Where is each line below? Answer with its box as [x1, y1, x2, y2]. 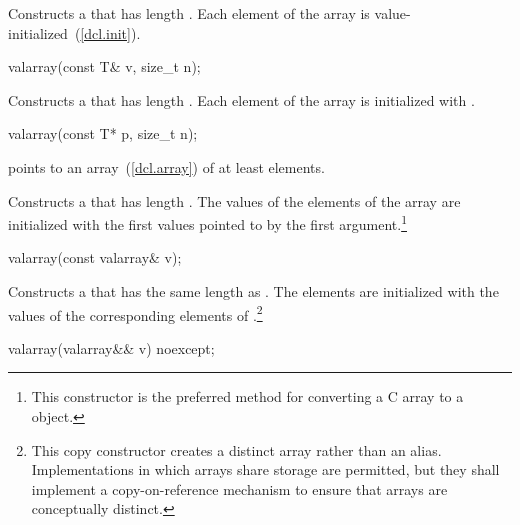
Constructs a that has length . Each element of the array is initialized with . [8, 89, 475, 110]
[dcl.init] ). [80, 22, 141, 43]
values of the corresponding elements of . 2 [8, 301, 263, 325]
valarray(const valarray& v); [8, 247, 182, 268]
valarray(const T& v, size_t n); [8, 56, 201, 77]
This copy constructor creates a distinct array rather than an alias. [31, 439, 442, 460]
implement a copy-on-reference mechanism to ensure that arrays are [31, 478, 448, 499]
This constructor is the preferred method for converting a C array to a [31, 386, 464, 407]
